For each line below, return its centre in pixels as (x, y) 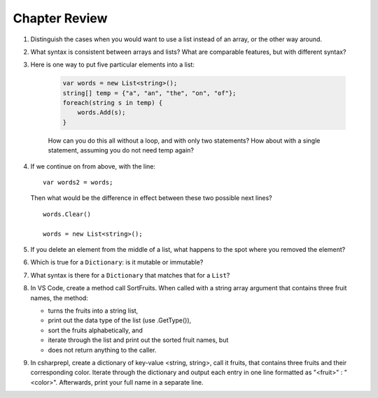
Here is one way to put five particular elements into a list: (113, 65)
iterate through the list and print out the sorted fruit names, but (138, 340)
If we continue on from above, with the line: (93, 166)
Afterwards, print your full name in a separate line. (131, 382)
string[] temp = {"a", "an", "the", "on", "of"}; (149, 93)
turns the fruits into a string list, (93, 311)
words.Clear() (67, 214)
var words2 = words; (78, 183)
